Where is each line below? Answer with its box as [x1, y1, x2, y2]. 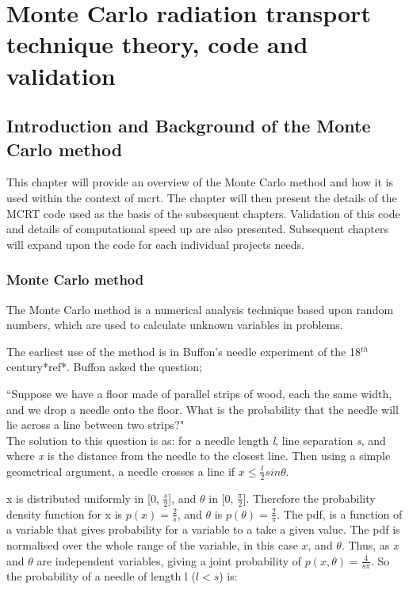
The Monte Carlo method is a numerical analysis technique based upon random [6, 301, 394, 317]
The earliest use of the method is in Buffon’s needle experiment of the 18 [6, 343, 361, 359]
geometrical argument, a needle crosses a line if [6, 462, 235, 479]
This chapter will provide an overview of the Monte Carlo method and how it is [6, 174, 393, 190]
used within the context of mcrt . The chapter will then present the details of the [6, 189, 397, 205]
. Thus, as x [341, 536, 399, 553]
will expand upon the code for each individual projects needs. [6, 236, 304, 252]
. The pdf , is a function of [277, 505, 403, 522]
